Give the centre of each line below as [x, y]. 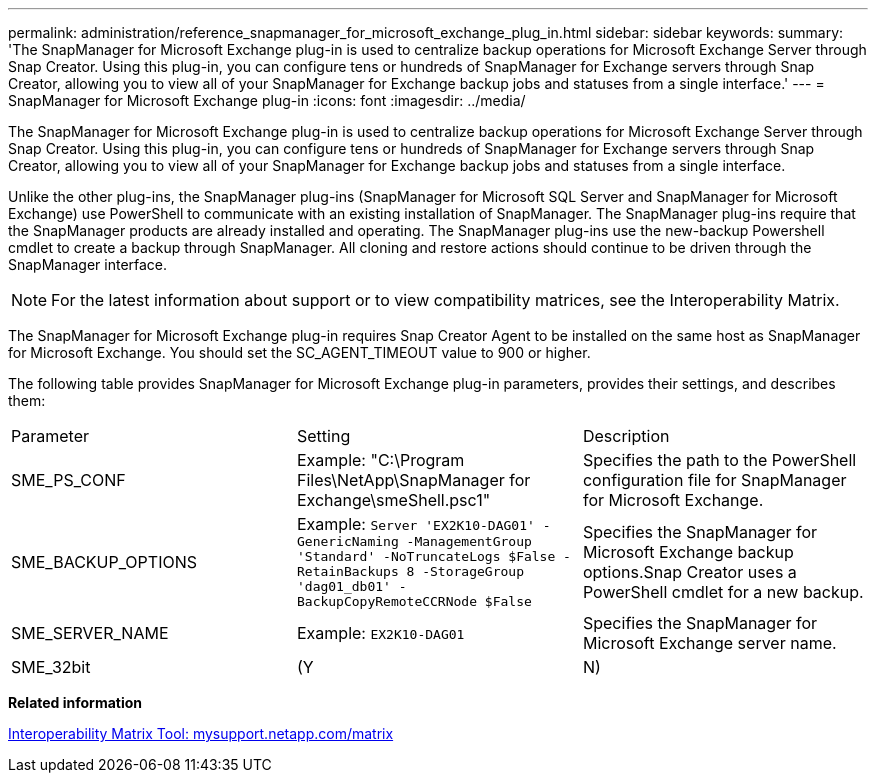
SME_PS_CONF [68, 480]
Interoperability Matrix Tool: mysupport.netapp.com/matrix [201, 733]
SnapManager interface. [88, 264]
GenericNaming [347, 541]
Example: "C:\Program [380, 460]
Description [626, 436]
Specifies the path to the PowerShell [719, 460]
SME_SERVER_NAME [90, 633]
